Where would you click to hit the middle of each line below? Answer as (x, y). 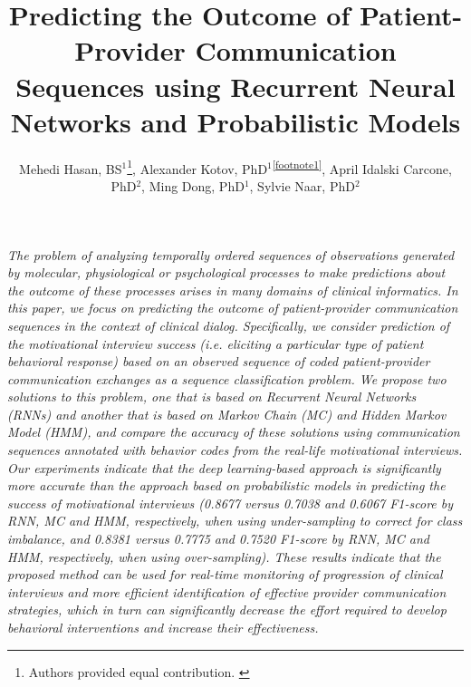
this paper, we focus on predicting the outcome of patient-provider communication (233, 308)
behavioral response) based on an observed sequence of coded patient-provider (219, 361)
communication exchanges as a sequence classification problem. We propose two (227, 378)
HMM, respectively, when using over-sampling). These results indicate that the (224, 556)
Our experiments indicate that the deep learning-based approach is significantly (224, 467)
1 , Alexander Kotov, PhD (197, 167)
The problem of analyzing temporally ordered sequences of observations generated (231, 254)
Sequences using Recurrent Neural (235, 86)
